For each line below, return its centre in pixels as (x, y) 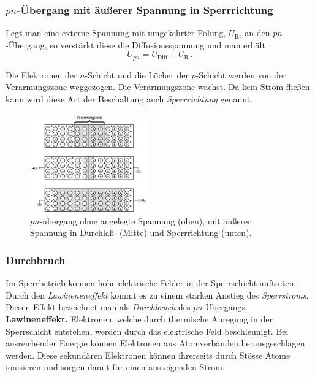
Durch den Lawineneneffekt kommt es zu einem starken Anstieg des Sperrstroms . (157, 295)
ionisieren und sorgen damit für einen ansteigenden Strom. (115, 367)
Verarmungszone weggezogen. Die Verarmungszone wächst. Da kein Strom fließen (158, 87)
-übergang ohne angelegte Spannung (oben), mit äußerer (145, 220)
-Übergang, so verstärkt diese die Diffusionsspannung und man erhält (135, 44)
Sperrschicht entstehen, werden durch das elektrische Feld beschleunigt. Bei (147, 331)
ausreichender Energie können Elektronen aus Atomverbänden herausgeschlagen (155, 343)
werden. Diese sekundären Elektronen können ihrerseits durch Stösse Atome (148, 355)
